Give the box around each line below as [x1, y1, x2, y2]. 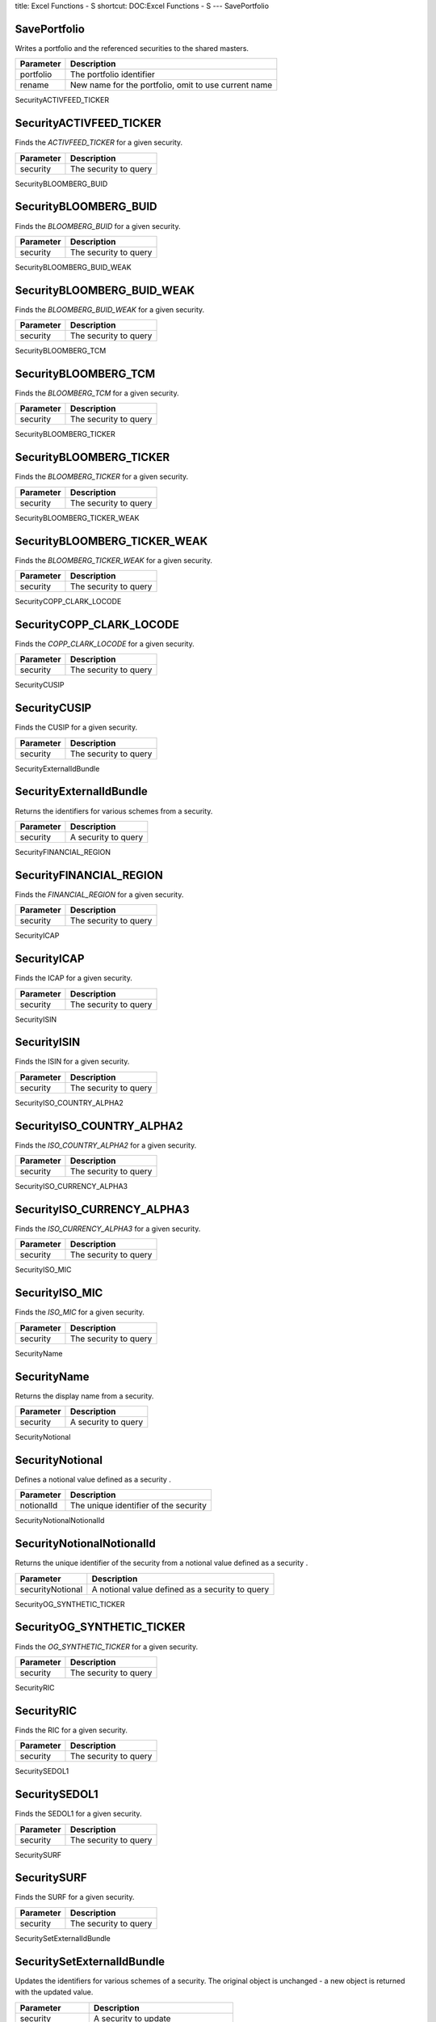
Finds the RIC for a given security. [15, 1725, 128, 1735]
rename [19, 79, 49, 91]
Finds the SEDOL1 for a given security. [15, 1808, 142, 1819]
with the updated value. [15, 1987, 94, 1997]
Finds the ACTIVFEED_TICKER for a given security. [15, 137, 183, 147]
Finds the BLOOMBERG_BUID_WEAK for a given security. [15, 304, 205, 315]
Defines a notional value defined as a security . [15, 1474, 171, 1484]
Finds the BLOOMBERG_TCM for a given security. [15, 388, 179, 398]
